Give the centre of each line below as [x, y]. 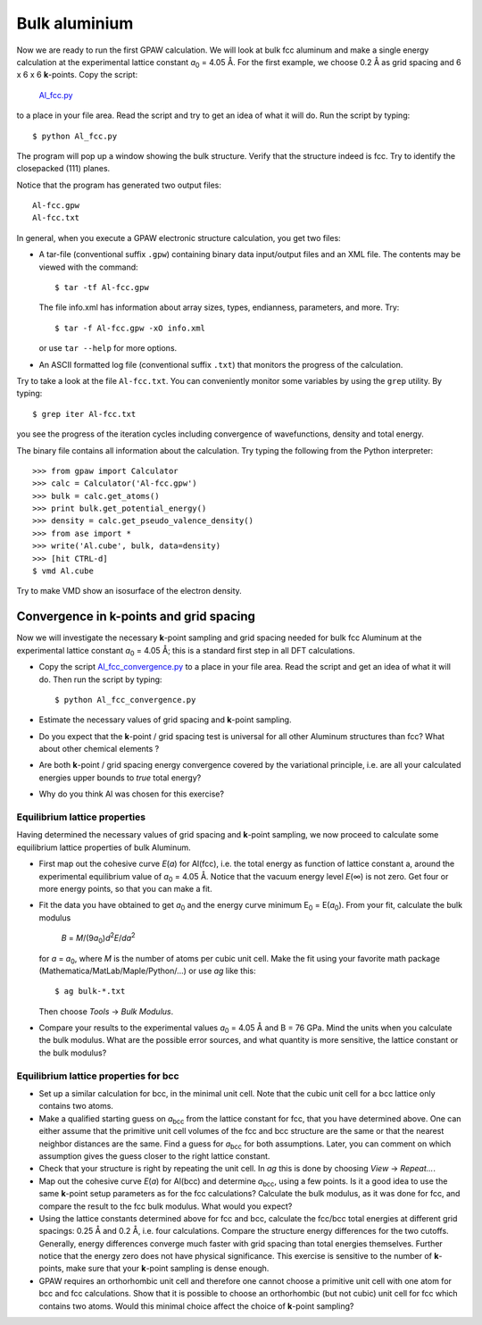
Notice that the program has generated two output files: [119, 185]
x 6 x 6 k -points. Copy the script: [77, 75]
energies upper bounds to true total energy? [120, 778]
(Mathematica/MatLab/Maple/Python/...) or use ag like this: [147, 971]
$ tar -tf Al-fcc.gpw [102, 287]
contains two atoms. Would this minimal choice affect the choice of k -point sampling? [196, 1306]
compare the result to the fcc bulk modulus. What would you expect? [166, 1206]
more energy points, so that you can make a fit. [126, 888]
